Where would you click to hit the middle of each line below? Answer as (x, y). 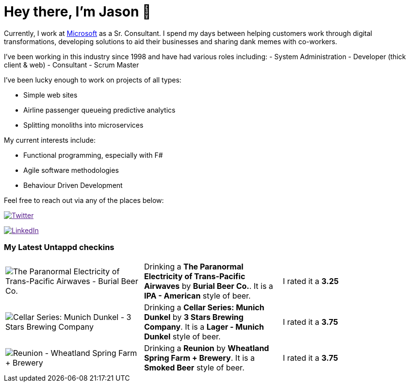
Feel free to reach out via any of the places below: (84, 200)
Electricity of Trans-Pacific (195, 276)
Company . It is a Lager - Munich (204, 327)
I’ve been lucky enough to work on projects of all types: (93, 80)
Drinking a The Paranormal (194, 266)
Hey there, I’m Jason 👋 (78, 12)
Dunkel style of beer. (182, 336)
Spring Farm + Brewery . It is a (199, 358)
